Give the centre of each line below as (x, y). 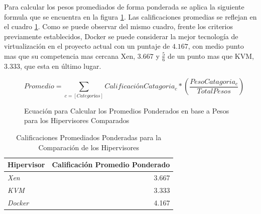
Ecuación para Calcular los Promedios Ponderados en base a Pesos (127, 110)
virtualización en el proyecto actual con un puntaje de (87, 46)
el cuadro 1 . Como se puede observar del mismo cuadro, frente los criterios (119, 26)
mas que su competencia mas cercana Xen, (70, 56)
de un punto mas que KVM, (211, 56)
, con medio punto (216, 46)
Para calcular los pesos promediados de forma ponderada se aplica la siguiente (124, 7)
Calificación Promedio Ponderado (111, 165)
